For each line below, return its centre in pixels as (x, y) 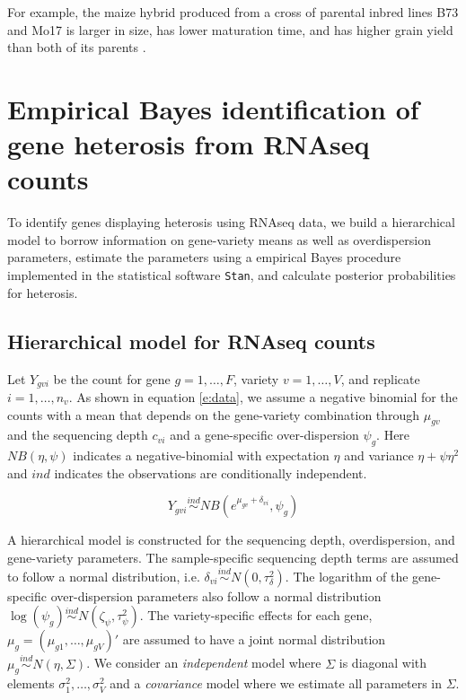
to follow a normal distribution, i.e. (104, 576)
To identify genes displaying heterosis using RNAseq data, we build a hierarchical (231, 222)
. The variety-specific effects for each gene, (256, 615)
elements (31, 683)
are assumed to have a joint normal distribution (254, 639)
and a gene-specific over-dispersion (264, 435)
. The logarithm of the (347, 576)
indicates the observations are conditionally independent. (211, 472)
